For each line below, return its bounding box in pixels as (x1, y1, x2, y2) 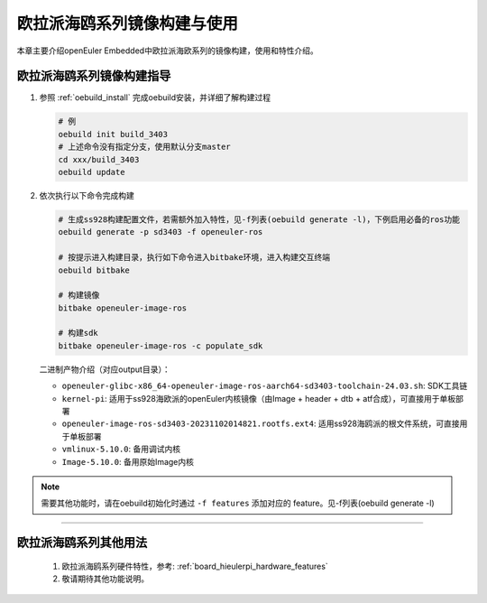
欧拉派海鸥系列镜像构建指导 (16, 69, 171, 84)
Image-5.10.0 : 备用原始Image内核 (61, 456, 194, 467)
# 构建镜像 (58, 290, 100, 301)
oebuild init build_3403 (58, 129, 169, 139)
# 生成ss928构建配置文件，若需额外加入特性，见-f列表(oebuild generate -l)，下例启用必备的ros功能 (58, 214, 460, 225)
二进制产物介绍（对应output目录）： (39, 364, 170, 375)
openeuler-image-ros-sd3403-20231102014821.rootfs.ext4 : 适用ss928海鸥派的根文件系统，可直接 (61, 418, 460, 429)
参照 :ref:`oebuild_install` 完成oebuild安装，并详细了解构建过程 (39, 92, 271, 103)
